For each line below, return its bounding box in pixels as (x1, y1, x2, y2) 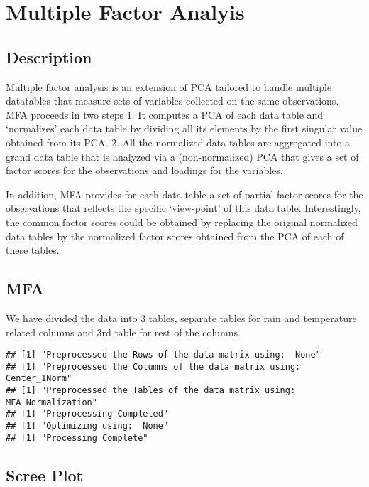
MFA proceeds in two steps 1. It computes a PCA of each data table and (6, 107, 324, 122)
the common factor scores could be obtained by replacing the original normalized (6, 214, 358, 229)
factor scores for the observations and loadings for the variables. (6, 163, 283, 178)
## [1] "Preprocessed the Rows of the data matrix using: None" (6, 350, 321, 360)
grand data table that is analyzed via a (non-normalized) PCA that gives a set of (6, 149, 359, 164)
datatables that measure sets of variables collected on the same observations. (6, 93, 339, 108)
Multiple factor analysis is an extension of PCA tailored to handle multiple (6, 79, 332, 94)
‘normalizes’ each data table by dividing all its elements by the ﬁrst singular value (6, 121, 363, 136)
